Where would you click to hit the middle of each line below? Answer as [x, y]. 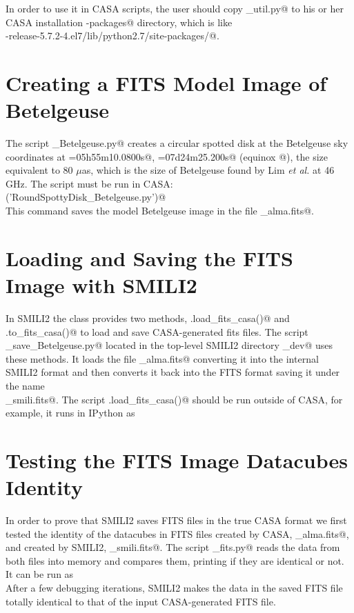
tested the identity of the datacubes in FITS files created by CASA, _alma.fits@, [177, 533]
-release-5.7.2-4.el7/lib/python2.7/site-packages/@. [112, 36]
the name [25, 385]
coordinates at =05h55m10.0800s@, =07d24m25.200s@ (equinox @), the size [167, 156]
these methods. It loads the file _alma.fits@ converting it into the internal [162, 358]
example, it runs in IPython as [70, 413]
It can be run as [40, 574]
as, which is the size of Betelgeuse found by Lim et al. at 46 [208, 170]
